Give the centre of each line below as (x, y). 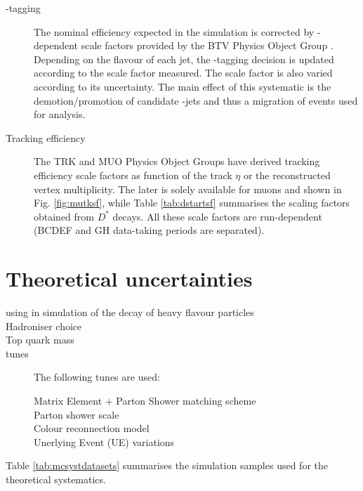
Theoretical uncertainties (129, 279)
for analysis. (60, 114)
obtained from (64, 216)
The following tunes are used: (97, 377)
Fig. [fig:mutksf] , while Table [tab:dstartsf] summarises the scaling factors (192, 203)
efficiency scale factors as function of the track (133, 175)
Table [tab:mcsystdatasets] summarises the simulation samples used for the (167, 465)
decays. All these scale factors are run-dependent (217, 216)
